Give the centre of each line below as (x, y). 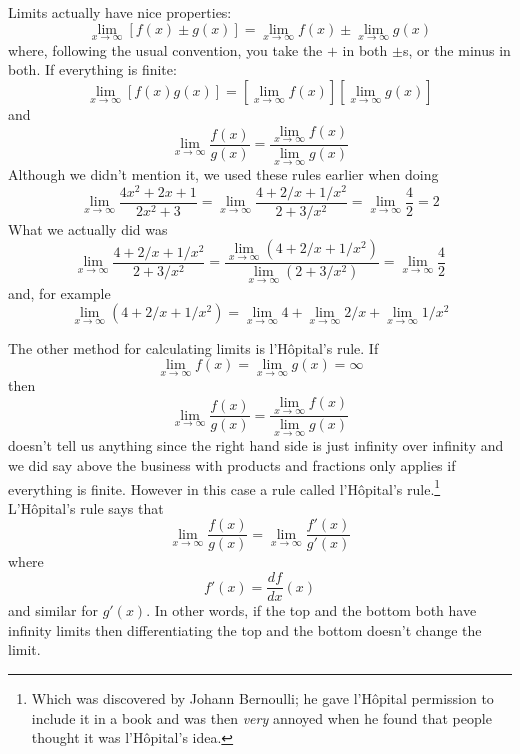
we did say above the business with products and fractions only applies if (232, 464)
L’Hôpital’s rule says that (86, 507)
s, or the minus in (456, 49)
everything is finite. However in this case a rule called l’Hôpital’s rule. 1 (224, 487)
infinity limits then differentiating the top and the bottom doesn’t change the (245, 629)
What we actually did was (88, 228)
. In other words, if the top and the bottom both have (311, 610)
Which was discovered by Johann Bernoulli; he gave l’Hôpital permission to (262, 697)
